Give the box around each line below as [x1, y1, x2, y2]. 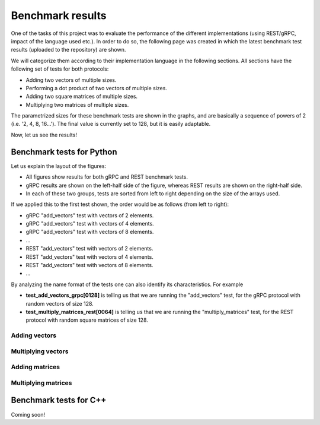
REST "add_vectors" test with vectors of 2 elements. [25, 245, 153, 252]
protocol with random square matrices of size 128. [25, 316, 148, 323]
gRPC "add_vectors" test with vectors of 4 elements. [25, 220, 154, 227]
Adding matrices [11, 363, 60, 371]
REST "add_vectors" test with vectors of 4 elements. [25, 253, 153, 261]
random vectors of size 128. [25, 300, 94, 307]
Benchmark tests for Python [11, 147, 118, 157]
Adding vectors [11, 331, 56, 340]
